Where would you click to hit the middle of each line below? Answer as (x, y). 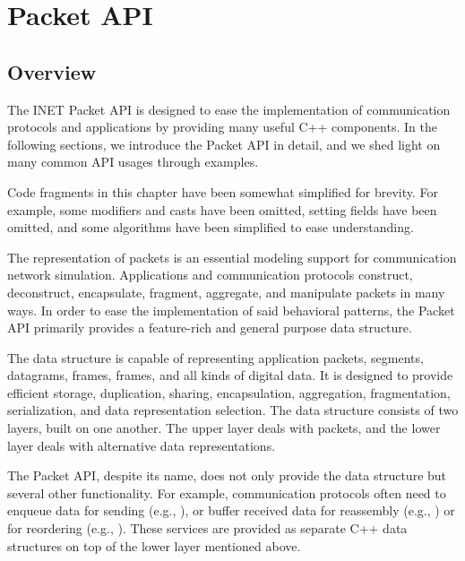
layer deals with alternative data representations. (142, 445)
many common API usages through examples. (133, 162)
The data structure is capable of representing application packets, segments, (215, 357)
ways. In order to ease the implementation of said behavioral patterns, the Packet (231, 310)
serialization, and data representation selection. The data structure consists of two (233, 410)
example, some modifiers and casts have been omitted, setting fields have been (222, 209)
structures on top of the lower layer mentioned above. (154, 545)
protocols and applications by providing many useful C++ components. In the (222, 127)
